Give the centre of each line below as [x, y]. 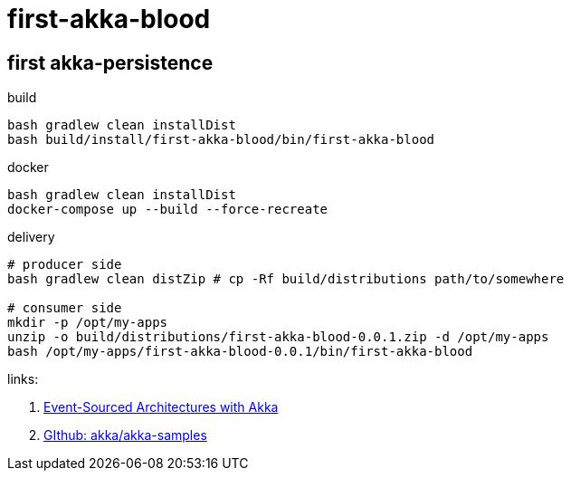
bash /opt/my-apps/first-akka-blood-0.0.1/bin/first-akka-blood [240, 352]
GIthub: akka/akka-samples [125, 435]
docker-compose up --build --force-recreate [168, 210]
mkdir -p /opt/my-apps [88, 323]
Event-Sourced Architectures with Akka [161, 407]
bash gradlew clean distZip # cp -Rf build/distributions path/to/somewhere [286, 279]
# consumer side [65, 308]
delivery [31, 237]
